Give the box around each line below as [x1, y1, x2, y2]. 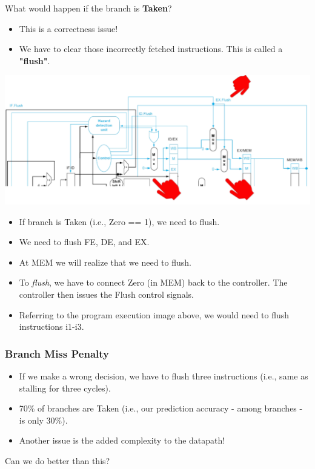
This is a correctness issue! [19, 22, 118, 34]
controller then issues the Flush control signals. [19, 287, 194, 300]
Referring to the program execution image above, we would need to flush [19, 308, 290, 321]
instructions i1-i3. [19, 320, 84, 333]
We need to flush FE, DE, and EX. [19, 235, 150, 248]
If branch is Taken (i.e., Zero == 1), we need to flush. [19, 215, 220, 228]
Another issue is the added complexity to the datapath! [19, 434, 225, 447]
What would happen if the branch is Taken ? [5, 2, 172, 14]
